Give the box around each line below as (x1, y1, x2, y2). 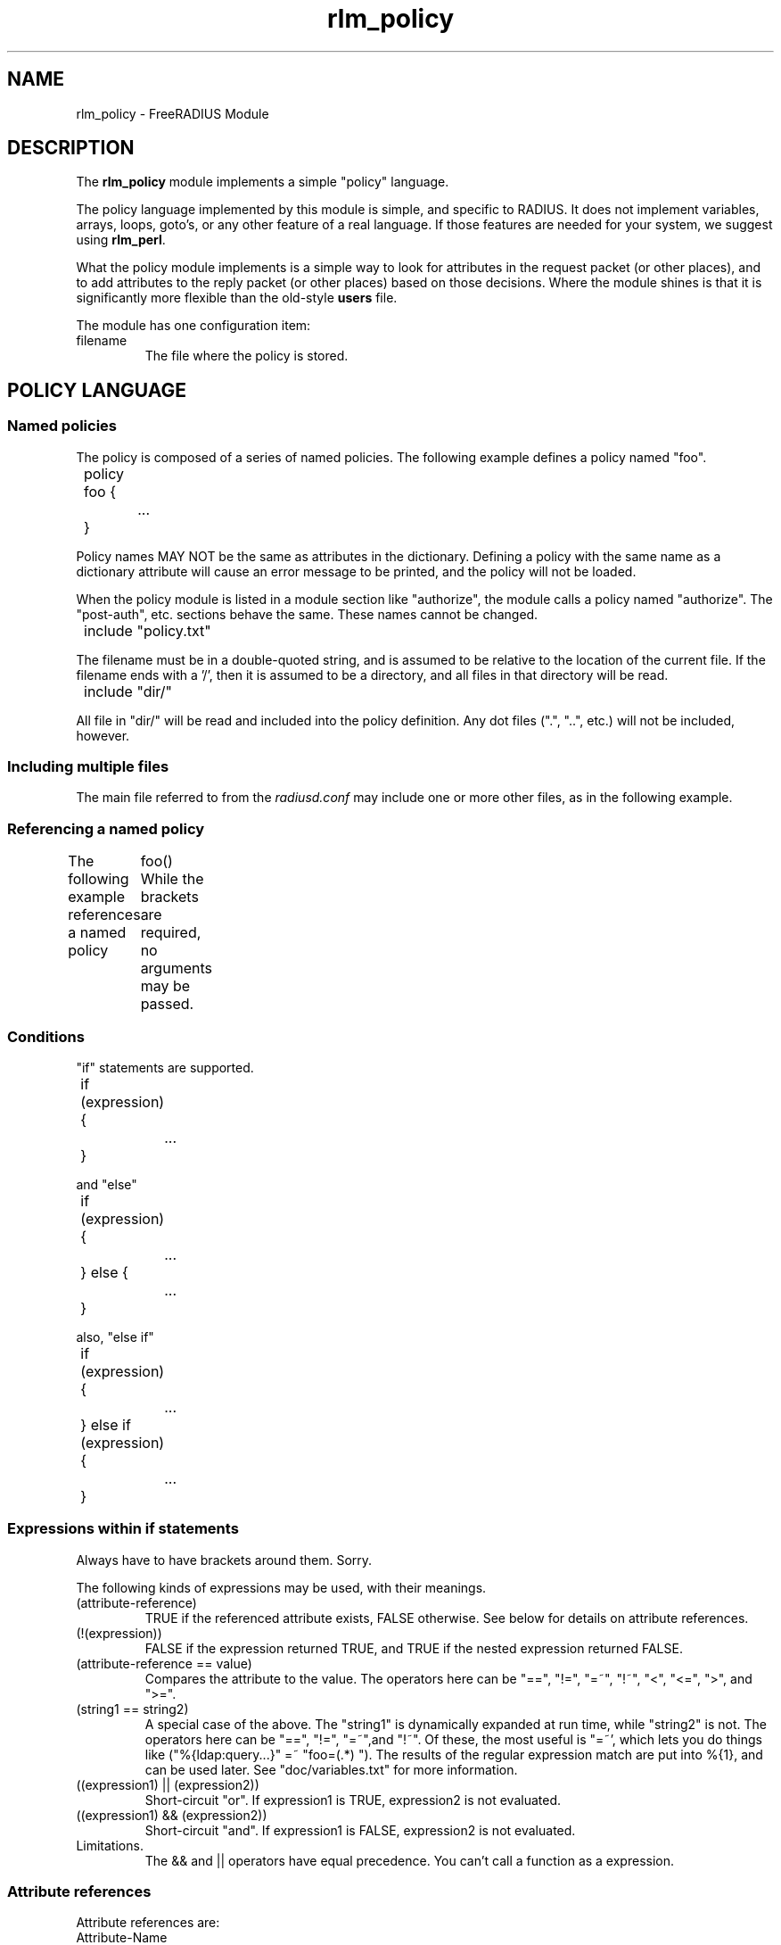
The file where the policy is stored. (144, 348, 349, 364)
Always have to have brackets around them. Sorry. (76, 1552, 373, 1568)
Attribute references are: (76, 1915, 220, 1931)
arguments (140, 959, 212, 978)
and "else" (76, 1176, 137, 1192)
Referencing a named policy (7, 819, 205, 838)
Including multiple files (7, 757, 169, 776)
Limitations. (76, 1837, 144, 1853)
